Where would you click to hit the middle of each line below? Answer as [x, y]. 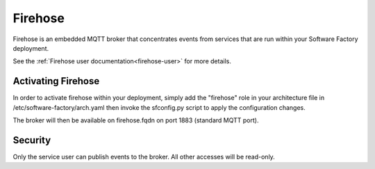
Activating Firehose [56, 81]
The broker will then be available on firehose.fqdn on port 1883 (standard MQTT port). [136, 120]
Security [32, 140]
